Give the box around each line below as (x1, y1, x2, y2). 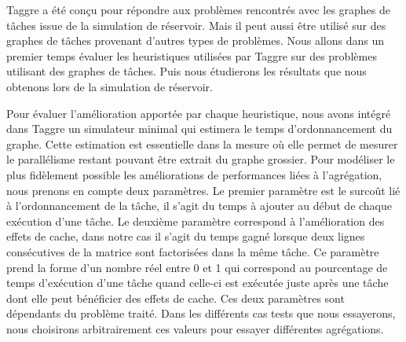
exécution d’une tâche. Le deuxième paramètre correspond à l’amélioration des (6, 212, 385, 229)
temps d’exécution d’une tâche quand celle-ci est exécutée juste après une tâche (6, 274, 389, 291)
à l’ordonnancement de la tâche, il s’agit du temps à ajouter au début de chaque (6, 197, 393, 214)
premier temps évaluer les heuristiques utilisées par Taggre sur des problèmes (6, 47, 377, 64)
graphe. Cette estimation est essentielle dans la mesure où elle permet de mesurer (6, 135, 398, 152)
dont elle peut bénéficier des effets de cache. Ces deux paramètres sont (6, 289, 345, 306)
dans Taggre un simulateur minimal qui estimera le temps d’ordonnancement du (6, 120, 393, 137)
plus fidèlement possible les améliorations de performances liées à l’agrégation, (6, 166, 382, 182)
